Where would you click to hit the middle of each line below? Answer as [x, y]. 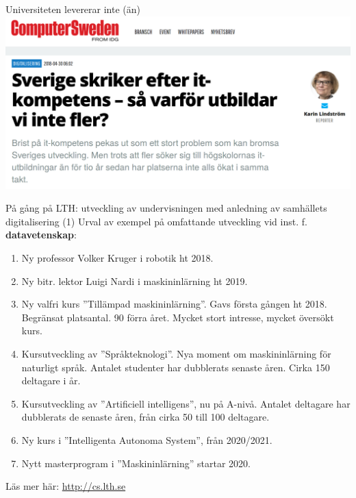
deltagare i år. [51, 381]
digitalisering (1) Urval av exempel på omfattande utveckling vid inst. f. [156, 221]
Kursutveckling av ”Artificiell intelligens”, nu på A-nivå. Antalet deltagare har [186, 403]
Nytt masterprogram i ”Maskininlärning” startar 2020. [136, 463]
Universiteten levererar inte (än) [73, 9]
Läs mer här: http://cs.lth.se [66, 486]
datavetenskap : [41, 235]
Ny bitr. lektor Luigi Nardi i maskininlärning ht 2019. [135, 281]
